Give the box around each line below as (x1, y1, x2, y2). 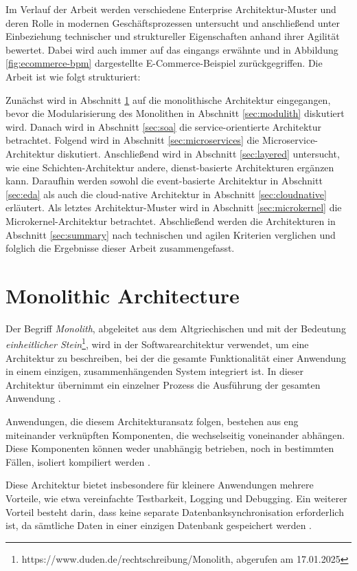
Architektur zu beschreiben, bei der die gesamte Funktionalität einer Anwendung (5, 350, 347, 365)
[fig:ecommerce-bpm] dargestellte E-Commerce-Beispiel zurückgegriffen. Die (5, 56, 323, 70)
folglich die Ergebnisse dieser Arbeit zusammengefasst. (5, 241, 235, 255)
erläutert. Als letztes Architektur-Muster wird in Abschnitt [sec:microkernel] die (5, 200, 342, 215)
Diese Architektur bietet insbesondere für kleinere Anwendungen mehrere (5, 477, 314, 492)
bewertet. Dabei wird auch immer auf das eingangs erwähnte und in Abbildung (5, 42, 338, 56)
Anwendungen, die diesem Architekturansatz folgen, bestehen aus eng (5, 414, 299, 429)
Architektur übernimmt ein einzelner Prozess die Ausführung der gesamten (5, 377, 321, 391)
